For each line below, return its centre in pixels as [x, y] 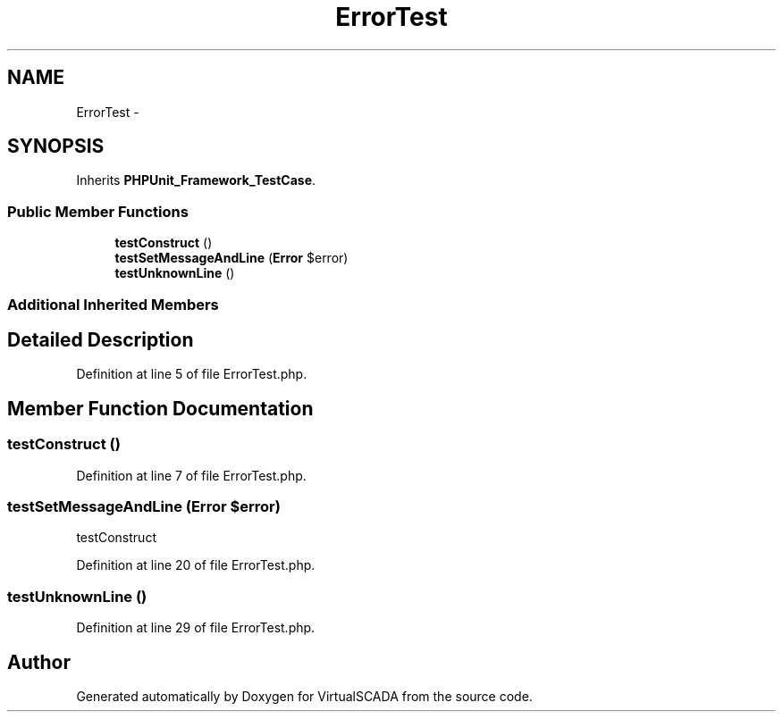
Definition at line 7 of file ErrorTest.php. [191, 475]
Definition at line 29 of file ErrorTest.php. [196, 628]
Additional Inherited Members [113, 304]
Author [39, 662]
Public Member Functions [98, 211]
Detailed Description [101, 339]
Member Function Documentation [160, 408]
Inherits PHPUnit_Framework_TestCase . [196, 180]
